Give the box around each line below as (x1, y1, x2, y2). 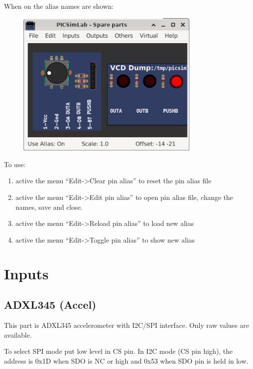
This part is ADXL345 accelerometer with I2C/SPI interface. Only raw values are (4, 320, 249, 330)
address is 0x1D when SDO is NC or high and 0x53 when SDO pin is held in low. (4, 355, 249, 366)
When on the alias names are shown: (4, 1, 114, 11)
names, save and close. (15, 201, 83, 212)
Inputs (4, 263, 49, 283)
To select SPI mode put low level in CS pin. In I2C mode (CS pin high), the (4, 346, 233, 356)
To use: (4, 159, 26, 169)
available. (4, 329, 32, 340)
